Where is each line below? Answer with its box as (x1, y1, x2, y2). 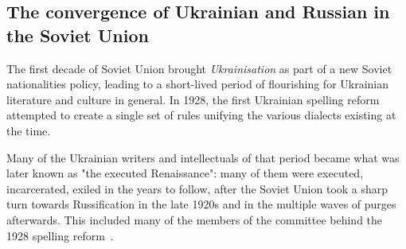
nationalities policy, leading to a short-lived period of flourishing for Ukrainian (6, 76, 389, 92)
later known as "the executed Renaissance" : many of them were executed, (6, 165, 364, 181)
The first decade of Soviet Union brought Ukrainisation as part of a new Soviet (6, 60, 392, 76)
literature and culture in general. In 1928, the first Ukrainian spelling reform (6, 91, 380, 107)
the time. (6, 122, 51, 138)
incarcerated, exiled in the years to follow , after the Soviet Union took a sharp (6, 180, 388, 196)
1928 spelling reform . (6, 227, 114, 243)
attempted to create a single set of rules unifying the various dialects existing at (6, 107, 396, 123)
